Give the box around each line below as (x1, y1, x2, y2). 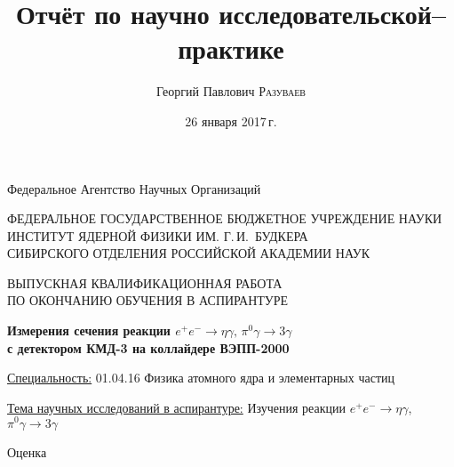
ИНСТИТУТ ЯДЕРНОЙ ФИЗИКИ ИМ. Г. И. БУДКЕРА (7, 226, 308, 245)
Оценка (7, 442, 47, 461)
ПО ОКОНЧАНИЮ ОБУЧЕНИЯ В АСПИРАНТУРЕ (7, 291, 289, 310)
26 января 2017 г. (185, 111, 277, 130)
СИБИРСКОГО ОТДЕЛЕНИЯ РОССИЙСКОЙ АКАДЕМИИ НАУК (7, 244, 370, 262)
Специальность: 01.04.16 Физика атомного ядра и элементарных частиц (7, 368, 395, 387)
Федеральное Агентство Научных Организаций (7, 179, 261, 197)
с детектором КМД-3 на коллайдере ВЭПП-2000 (7, 338, 290, 357)
